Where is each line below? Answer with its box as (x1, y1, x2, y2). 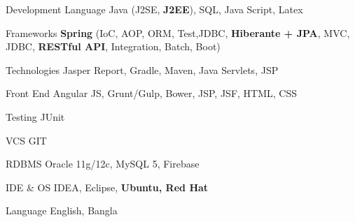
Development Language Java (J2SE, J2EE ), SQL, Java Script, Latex (6, 2, 303, 16)
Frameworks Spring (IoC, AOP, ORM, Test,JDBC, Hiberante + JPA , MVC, (6, 25, 350, 40)
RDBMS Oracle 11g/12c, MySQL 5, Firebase (6, 156, 200, 171)
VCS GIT (6, 133, 47, 147)
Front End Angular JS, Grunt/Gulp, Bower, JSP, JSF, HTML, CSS (6, 86, 297, 101)
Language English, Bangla (6, 203, 118, 218)
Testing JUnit (6, 109, 65, 124)
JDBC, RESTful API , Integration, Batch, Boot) (6, 39, 221, 54)
